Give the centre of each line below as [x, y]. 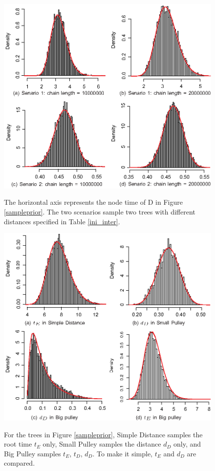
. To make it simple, [123, 453]
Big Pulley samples [32, 453]
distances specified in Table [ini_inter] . [62, 221]
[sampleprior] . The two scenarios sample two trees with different [100, 211]
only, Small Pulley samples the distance [102, 444]
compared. [20, 463]
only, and [187, 444]
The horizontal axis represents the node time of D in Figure [93, 202]
